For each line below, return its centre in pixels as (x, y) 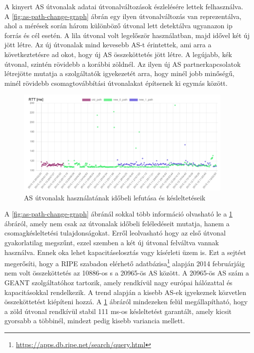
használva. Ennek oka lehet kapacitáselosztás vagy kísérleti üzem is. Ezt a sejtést (125, 252)
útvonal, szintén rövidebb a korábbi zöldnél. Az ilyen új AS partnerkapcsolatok (123, 64)
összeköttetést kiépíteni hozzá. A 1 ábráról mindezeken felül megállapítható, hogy (126, 302)
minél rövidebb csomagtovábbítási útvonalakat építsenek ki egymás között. (116, 83)
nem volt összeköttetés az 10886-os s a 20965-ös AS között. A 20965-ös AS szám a (127, 273)
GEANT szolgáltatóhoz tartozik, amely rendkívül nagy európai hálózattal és (118, 283)
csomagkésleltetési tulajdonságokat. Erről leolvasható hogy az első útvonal (115, 233)
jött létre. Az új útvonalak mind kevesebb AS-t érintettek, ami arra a (108, 45)
